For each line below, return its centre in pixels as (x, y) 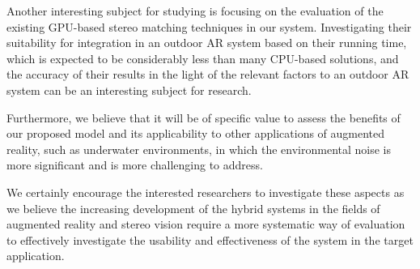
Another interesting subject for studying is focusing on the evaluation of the (195, 11)
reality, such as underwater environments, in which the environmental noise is (199, 149)
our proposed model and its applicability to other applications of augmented (196, 133)
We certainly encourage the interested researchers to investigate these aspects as (206, 192)
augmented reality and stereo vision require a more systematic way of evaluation (206, 224)
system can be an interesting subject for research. (129, 90)
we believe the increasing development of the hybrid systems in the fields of (193, 208)
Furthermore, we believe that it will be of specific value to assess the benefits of (204, 117)
